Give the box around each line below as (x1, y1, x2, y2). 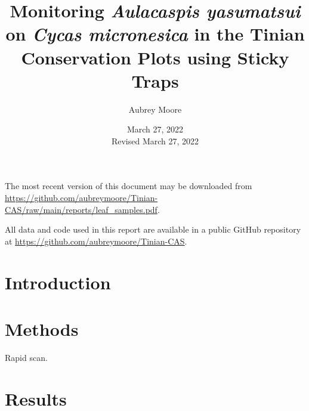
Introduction (5, 270, 111, 294)
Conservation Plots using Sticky (21, 45, 289, 69)
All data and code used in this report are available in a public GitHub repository (5, 223, 301, 236)
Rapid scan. (5, 351, 48, 363)
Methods (5, 317, 79, 341)
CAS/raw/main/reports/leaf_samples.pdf (5, 203, 157, 215)
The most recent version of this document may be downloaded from (5, 180, 252, 192)
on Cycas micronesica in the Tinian (5, 21, 305, 47)
